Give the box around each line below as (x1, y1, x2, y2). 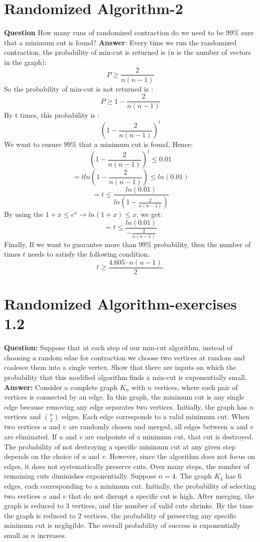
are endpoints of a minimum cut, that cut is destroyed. (85, 431, 254, 441)
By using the (4, 209, 44, 219)
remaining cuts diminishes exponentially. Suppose (4, 471, 156, 481)
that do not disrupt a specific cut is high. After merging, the (68, 490, 254, 501)
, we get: (137, 209, 163, 219)
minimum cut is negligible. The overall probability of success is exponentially (4, 520, 241, 530)
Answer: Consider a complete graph (4, 381, 118, 392)
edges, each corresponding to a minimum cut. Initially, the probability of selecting (4, 480, 256, 491)
